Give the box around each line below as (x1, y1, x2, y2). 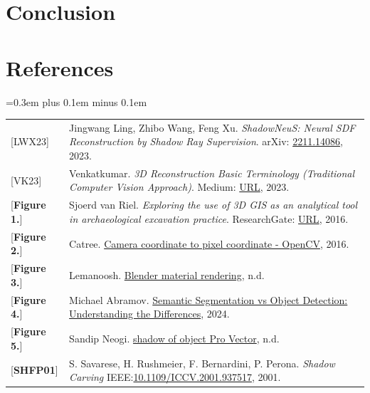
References (6, 53, 114, 82)
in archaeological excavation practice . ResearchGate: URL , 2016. (69, 211, 349, 226)
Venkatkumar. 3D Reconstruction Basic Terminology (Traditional (69, 165, 355, 180)
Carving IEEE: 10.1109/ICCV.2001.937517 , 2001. (69, 370, 281, 384)
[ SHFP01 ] (11, 362, 58, 377)
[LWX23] (11, 134, 49, 149)
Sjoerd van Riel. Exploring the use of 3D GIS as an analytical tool (69, 197, 358, 212)
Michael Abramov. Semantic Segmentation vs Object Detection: (69, 292, 348, 307)
